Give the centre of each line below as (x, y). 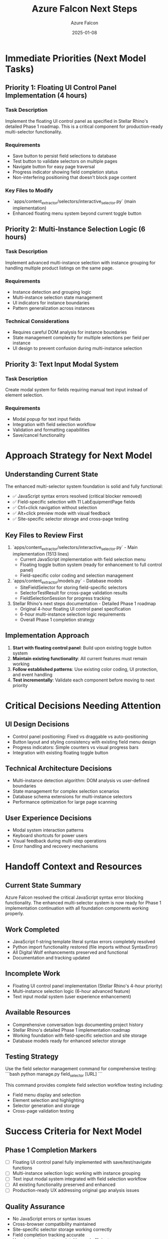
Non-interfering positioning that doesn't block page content (74, 177)
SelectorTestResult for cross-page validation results (74, 592)
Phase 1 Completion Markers (51, 1150)
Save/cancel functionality (39, 435)
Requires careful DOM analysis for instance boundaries (70, 332)
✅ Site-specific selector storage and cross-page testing (70, 519)
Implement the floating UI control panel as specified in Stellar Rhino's (77, 121)
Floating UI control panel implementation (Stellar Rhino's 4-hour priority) (87, 986)
